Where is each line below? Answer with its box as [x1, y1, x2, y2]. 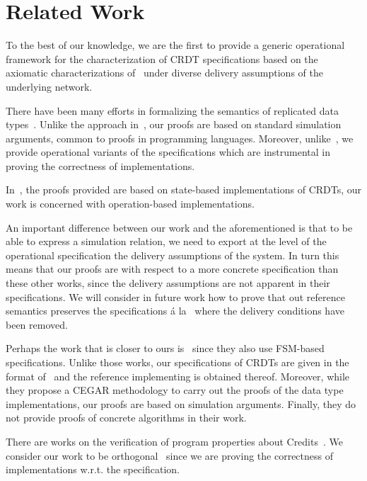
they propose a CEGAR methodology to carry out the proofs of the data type [6, 383, 344, 397]
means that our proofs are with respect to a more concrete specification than [6, 261, 339, 276]
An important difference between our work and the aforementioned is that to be [6, 220, 353, 234]
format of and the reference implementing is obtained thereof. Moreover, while [6, 368, 350, 383]
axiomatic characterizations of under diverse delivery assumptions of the [6, 65, 323, 80]
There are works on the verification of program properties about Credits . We [6, 434, 343, 448]
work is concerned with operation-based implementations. [6, 196, 255, 211]
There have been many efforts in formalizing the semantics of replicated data [6, 103, 339, 118]
